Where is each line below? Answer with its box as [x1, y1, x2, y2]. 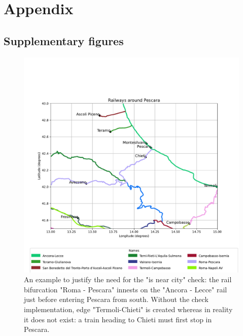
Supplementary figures [4, 32, 124, 48]
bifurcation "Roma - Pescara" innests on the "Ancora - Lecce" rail [24, 284, 227, 294]
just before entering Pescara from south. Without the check [24, 294, 209, 305]
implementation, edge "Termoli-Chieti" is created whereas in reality [24, 304, 233, 314]
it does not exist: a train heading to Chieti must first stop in [24, 314, 212, 324]
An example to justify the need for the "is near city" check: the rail [24, 274, 232, 285]
